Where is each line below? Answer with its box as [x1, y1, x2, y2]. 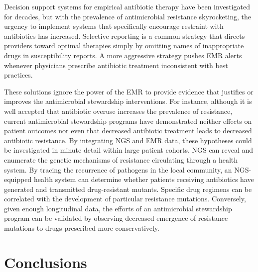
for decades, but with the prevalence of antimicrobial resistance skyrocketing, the [4, 11, 251, 21]
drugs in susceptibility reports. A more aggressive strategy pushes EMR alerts [4, 50, 242, 60]
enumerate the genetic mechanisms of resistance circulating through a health [4, 154, 238, 165]
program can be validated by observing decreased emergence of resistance [4, 213, 228, 223]
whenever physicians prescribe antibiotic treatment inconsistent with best [4, 60, 228, 70]
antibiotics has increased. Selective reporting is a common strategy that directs [4, 30, 245, 41]
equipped [4, 174, 32, 184]
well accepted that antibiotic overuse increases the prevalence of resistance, [4, 105, 233, 116]
